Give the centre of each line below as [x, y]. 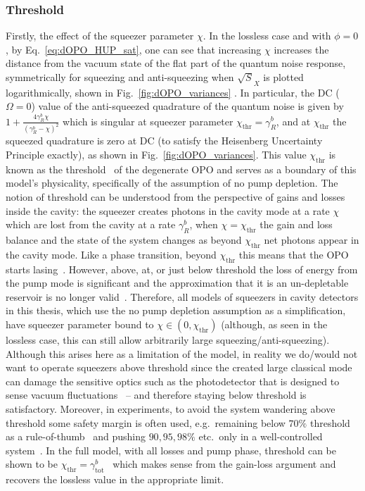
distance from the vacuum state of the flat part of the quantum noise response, [176, 63]
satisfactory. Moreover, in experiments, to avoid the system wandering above [171, 408]
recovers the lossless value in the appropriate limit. [115, 479]
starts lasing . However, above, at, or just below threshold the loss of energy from [182, 269]
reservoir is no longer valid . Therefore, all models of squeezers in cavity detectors [182, 296]
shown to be [32, 464]
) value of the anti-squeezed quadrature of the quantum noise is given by [187, 106]
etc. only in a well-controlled [261, 436]
